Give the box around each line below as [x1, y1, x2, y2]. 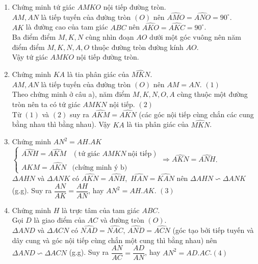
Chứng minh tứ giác [12, 2, 75, 12]
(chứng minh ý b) [72, 164, 127, 171]
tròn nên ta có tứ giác [12, 99, 81, 109]
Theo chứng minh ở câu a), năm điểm [12, 89, 131, 99]
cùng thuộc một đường [177, 89, 248, 99]
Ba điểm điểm [12, 32, 56, 42]
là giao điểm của [34, 215, 85, 225]
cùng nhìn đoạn [85, 32, 134, 42]
